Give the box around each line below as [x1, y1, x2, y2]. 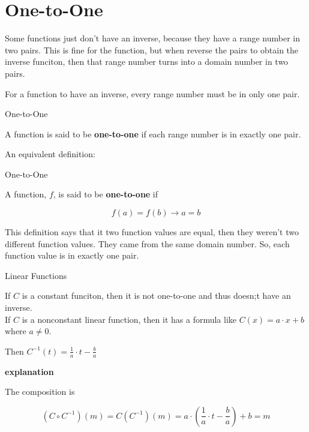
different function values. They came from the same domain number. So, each [5, 237, 290, 250]
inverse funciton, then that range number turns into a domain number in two [5, 55, 289, 68]
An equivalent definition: [5, 148, 95, 160]
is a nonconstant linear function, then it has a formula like [22, 313, 237, 325]
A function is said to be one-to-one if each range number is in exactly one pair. [5, 127, 301, 140]
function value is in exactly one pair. [5, 249, 139, 262]
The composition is [5, 385, 75, 398]
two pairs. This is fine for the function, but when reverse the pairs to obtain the [5, 43, 299, 56]
